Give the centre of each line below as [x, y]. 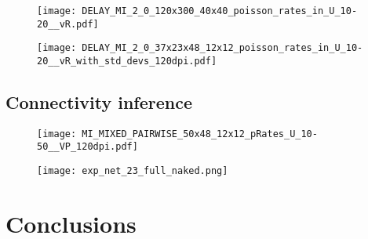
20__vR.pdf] [68, 24]
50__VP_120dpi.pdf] [87, 147]
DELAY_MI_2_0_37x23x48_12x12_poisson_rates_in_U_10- [222, 48]
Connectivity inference [99, 102]
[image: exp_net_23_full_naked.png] [133, 171]
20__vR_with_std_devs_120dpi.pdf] [127, 61]
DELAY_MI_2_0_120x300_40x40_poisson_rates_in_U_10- [220, 11]
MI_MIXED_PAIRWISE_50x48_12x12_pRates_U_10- [200, 134]
